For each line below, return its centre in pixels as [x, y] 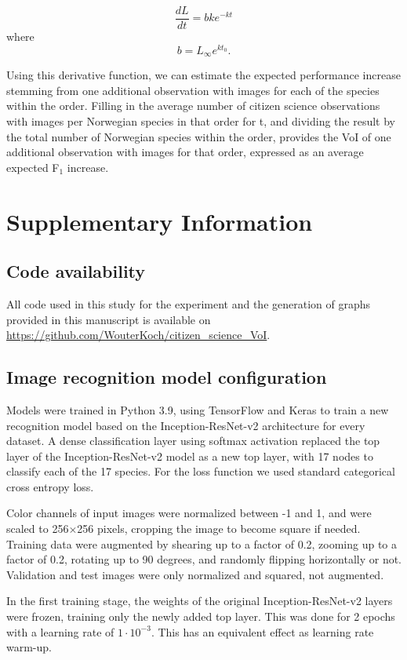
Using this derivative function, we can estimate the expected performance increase [203, 75]
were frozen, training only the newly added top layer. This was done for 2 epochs [201, 616]
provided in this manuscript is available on [109, 319]
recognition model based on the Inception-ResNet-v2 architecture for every [186, 425]
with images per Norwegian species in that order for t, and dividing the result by [201, 120]
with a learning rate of [60, 631]
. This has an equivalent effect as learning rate [262, 631]
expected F [33, 167]
